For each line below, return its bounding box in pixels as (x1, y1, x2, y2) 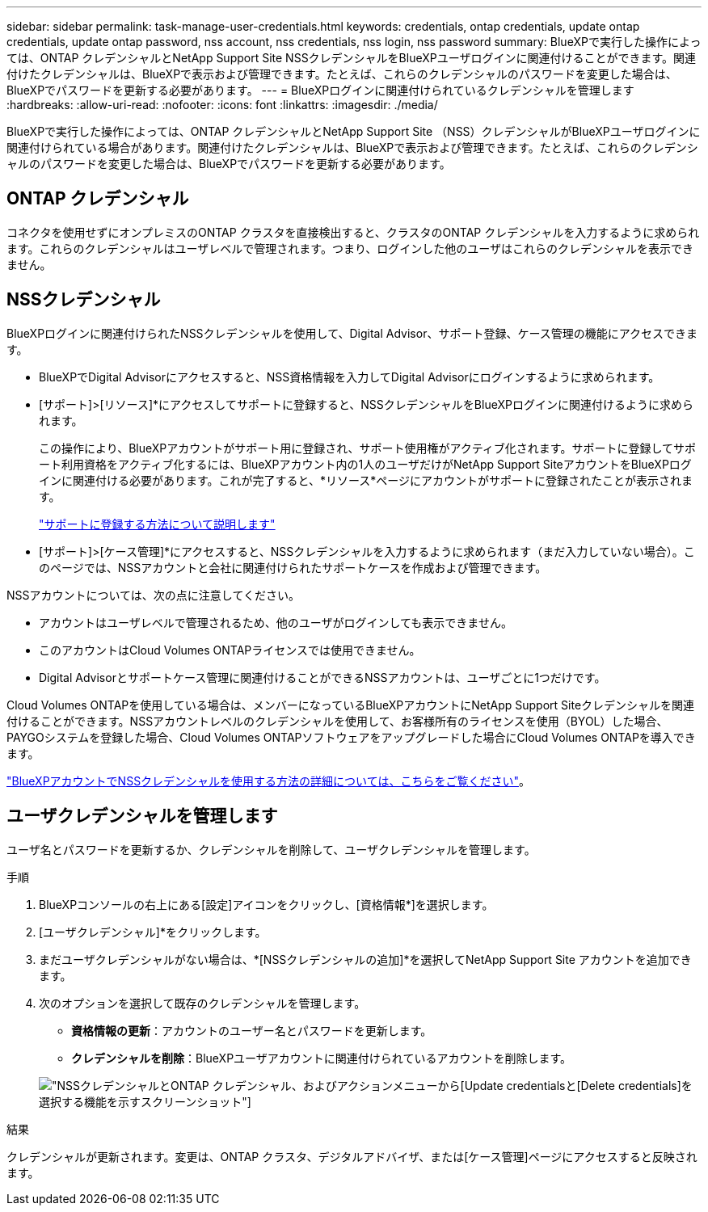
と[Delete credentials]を (565, 1078, 693, 1092)
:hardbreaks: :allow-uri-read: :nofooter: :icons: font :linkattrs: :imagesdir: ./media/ (6, 98, 438, 112)
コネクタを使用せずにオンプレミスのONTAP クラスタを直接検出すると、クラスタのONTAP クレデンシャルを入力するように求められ (6, 225, 700, 239)
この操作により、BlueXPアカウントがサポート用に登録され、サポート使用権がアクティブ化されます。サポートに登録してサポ (39, 440, 697, 455)
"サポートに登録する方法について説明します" (39, 516, 276, 531)
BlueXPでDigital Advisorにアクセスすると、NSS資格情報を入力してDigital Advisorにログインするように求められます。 (39, 369, 660, 384)
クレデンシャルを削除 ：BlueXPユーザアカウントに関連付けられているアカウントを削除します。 (71, 1050, 571, 1065)
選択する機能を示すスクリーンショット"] (39, 1094, 251, 1109)
